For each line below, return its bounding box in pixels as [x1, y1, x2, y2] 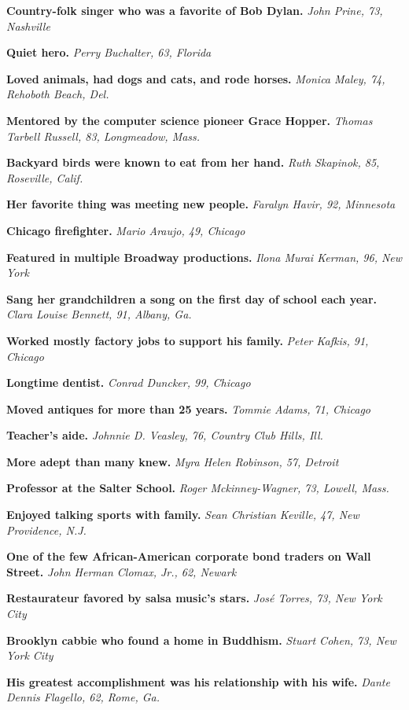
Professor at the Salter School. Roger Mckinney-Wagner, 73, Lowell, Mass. [6, 480, 389, 496]
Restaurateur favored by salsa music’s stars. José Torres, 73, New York [6, 590, 382, 606]
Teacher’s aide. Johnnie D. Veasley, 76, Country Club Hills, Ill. [6, 427, 323, 443]
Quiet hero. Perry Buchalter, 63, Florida [6, 44, 212, 61]
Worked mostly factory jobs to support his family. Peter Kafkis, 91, [6, 332, 369, 348]
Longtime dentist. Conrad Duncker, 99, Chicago [6, 374, 251, 391]
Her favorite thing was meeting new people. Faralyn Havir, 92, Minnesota [6, 196, 396, 212]
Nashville [6, 17, 50, 34]
